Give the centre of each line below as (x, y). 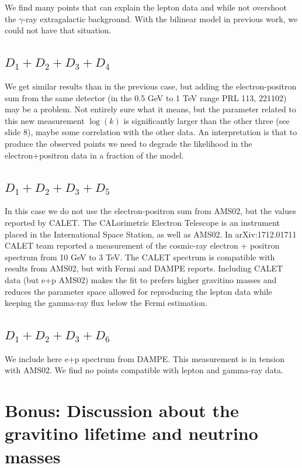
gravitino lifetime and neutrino (131, 433)
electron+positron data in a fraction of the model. (94, 155)
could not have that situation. (58, 30)
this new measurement (45, 120)
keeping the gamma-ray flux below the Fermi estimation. (106, 303)
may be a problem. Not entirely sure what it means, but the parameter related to (150, 109)
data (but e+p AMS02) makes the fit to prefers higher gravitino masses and (141, 279)
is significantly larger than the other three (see (206, 120)
